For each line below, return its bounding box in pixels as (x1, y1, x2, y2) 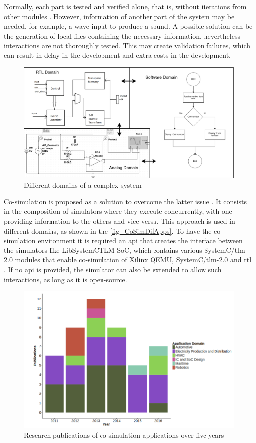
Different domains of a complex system (24, 180, 142, 190)
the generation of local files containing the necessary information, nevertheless (4, 30, 240, 41)
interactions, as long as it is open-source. (4, 274, 127, 284)
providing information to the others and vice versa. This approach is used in (4, 215, 235, 226)
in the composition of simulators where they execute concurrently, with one (4, 206, 232, 216)
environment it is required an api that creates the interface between (38, 235, 243, 246)
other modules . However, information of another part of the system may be (4, 11, 235, 21)
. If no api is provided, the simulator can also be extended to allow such (4, 264, 222, 274)
